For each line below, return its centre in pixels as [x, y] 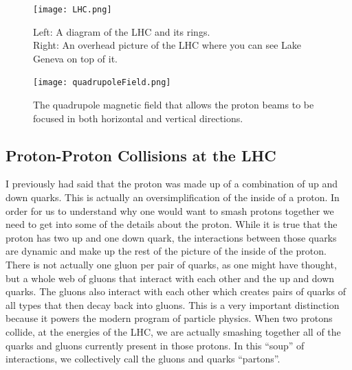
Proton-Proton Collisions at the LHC [141, 155]
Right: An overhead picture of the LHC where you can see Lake [167, 45]
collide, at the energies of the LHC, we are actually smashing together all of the [173, 332]
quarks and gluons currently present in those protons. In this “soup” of [155, 345]
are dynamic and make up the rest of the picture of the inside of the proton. [166, 251]
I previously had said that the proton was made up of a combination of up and [172, 184]
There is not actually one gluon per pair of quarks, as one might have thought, [171, 265]
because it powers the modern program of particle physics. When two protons [169, 318]
